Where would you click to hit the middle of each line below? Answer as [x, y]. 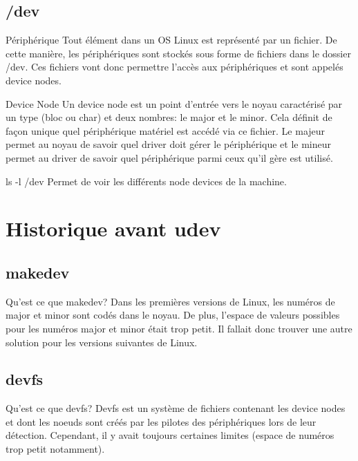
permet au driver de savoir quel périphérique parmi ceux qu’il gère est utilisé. [169, 157]
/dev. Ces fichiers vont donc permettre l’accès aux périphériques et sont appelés [175, 67]
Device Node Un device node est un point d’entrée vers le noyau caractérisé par [174, 103]
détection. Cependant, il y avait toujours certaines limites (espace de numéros [170, 435]
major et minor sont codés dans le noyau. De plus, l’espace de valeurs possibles [173, 315]
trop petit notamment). [55, 449]
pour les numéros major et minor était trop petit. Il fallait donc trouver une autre [179, 328]
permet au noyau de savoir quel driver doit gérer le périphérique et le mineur [168, 144]
